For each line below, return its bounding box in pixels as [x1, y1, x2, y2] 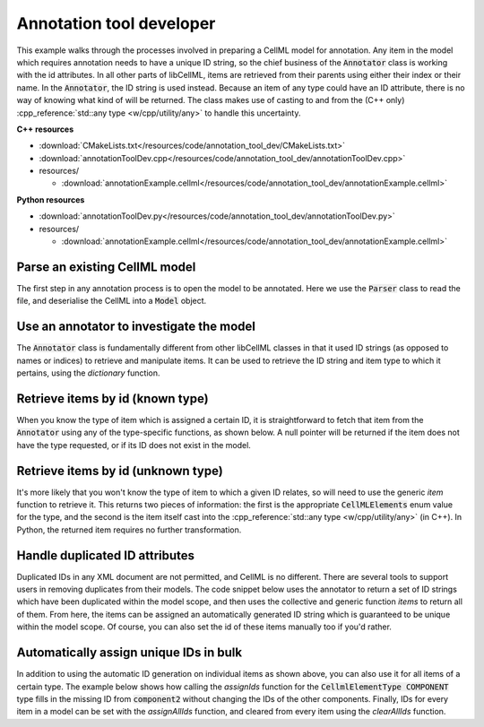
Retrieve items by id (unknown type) [16, 463, 223, 479]
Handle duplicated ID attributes [16, 548, 195, 563]
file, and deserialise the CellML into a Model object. [16, 296, 207, 307]
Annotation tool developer [16, 13, 216, 33]
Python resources [16, 194, 85, 205]
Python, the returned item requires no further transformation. [16, 524, 242, 535]
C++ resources [16, 124, 74, 134]
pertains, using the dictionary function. [16, 368, 160, 378]
